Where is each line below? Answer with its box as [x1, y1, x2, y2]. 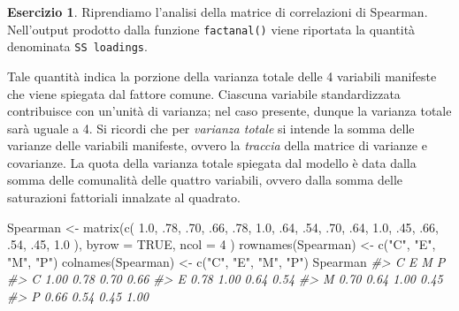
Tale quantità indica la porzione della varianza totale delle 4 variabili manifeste [7, 66, 437, 85]
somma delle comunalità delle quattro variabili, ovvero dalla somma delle [7, 171, 403, 189]
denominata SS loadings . [7, 37, 148, 56]
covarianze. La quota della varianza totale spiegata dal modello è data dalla [7, 153, 417, 171]
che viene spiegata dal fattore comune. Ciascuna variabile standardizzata [7, 84, 401, 102]
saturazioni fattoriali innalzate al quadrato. [7, 188, 241, 207]
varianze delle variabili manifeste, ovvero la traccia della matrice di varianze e [7, 136, 427, 155]
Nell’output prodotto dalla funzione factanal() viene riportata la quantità [7, 19, 416, 38]
